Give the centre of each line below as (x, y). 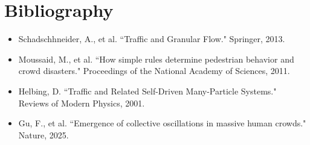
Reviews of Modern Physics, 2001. (82, 103)
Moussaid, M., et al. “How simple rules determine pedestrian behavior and (156, 59)
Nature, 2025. (44, 134)
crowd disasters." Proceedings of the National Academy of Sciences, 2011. (154, 71)
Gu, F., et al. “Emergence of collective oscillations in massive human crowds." (162, 123)
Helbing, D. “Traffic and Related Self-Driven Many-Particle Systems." (147, 91)
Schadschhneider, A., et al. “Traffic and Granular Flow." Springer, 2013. (152, 39)
